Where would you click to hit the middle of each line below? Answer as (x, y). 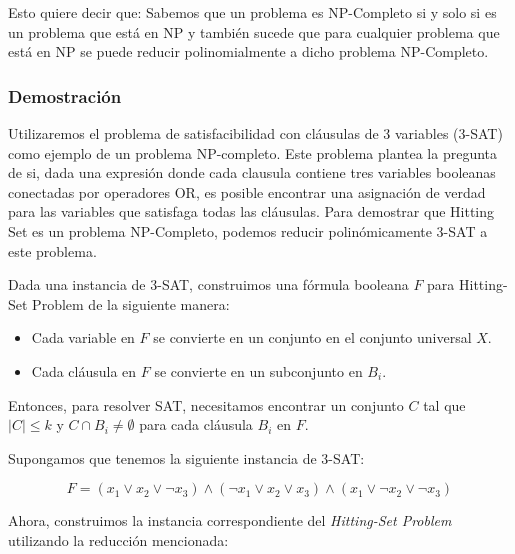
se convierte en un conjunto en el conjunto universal (312, 337)
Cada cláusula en (84, 370)
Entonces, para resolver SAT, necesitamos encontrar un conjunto (206, 404)
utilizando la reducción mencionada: (118, 539)
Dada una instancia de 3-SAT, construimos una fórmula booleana (208, 284)
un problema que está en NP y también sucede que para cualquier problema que (254, 31)
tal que (444, 404)
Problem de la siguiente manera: (131, 303)
